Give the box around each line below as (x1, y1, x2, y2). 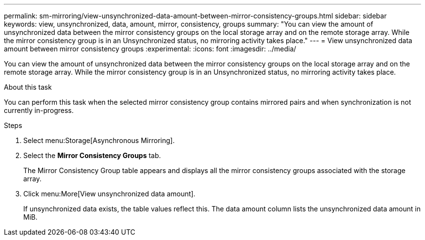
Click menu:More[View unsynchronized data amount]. (23, 190, 196, 198)
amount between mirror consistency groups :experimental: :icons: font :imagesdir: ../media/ (4, 45, 296, 53)
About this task (4, 83, 52, 91)
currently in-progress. (4, 106, 74, 114)
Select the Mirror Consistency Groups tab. (23, 151, 161, 160)
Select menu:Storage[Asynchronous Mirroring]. (23, 136, 175, 144)
